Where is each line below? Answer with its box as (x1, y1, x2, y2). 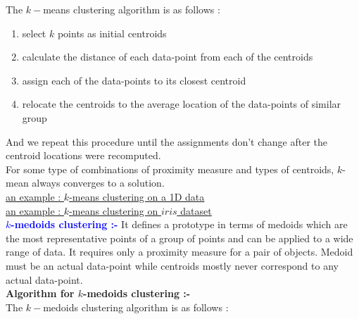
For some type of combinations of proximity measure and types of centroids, (6, 161, 334, 176)
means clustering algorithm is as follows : (43, 2, 220, 16)
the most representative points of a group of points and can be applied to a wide (6, 230, 353, 245)
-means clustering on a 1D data (69, 189, 205, 204)
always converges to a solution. (32, 175, 165, 190)
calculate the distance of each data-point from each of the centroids (22, 49, 313, 64)
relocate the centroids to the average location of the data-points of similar (22, 96, 341, 111)
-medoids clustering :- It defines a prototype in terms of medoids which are (11, 217, 348, 232)
